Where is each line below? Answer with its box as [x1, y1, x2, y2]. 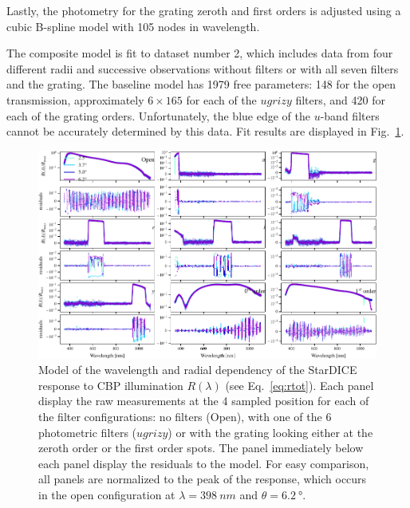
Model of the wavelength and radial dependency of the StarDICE [38, 361, 357, 378]
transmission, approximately [6, 91, 144, 108]
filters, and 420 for [295, 91, 385, 108]
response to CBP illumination [38, 376, 183, 393]
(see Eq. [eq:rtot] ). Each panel [225, 376, 374, 393]
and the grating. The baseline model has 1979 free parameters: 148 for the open [6, 76, 396, 93]
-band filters [320, 107, 380, 124]
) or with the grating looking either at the [168, 423, 373, 440]
